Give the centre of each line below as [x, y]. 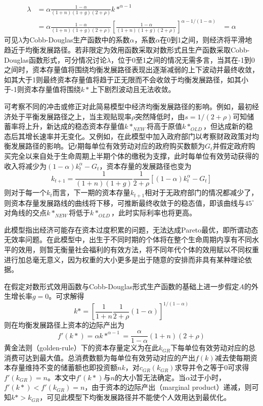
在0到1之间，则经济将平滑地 [206, 40]
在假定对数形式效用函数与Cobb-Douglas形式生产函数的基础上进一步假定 [122, 286]
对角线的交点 [25, 213]
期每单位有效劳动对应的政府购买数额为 [141, 146]
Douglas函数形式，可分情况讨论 [55, 59]
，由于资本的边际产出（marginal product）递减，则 [168, 387]
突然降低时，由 [160, 116]
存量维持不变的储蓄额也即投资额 [64, 367]
